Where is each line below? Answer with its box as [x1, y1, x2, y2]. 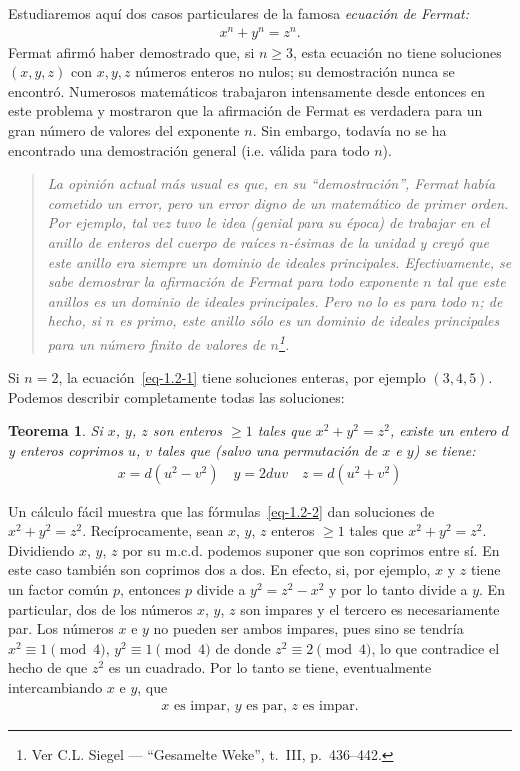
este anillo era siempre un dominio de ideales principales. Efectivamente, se [47, 251, 512, 272]
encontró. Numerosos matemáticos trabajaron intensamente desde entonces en [8, 80, 485, 101]
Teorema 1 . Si [8, 420, 103, 441]
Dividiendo [8, 539, 75, 560]
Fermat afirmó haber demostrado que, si [8, 41, 255, 62]
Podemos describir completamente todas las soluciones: [8, 386, 345, 407]
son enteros [152, 420, 222, 441]
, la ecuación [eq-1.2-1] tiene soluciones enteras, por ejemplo [58, 367, 426, 388]
